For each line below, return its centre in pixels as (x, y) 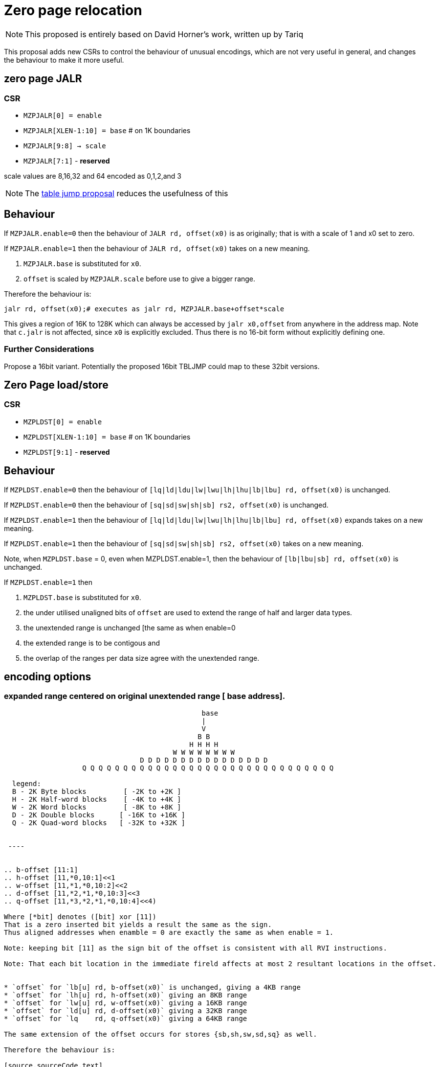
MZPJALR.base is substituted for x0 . (82, 263)
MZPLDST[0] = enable (63, 422)
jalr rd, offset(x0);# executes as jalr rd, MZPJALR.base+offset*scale (144, 309)
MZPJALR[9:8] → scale (65, 146)
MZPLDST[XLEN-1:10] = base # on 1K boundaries (107, 437)
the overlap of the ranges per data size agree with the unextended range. (142, 658)
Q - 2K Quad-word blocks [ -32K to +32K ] (99, 823)
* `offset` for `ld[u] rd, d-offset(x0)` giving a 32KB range (126, 1010)
